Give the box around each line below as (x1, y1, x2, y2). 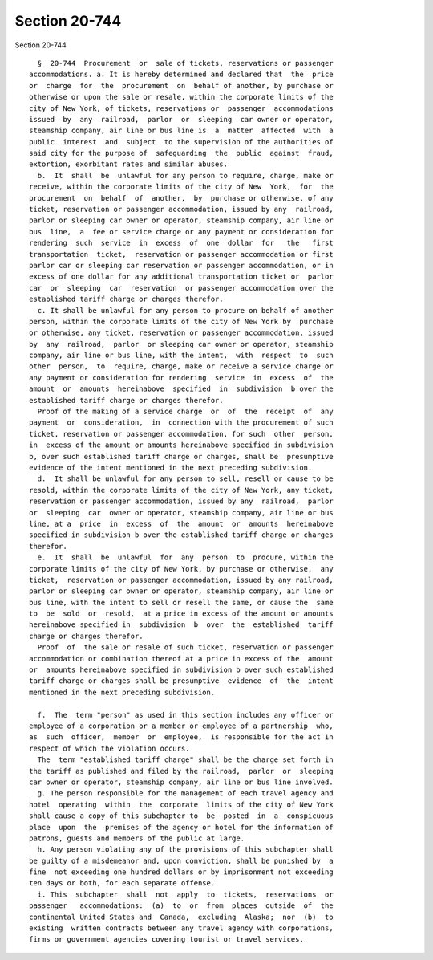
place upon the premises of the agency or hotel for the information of (29, 823, 334, 832)
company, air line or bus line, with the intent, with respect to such (29, 351, 334, 360)
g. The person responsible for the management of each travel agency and (37, 789, 334, 798)
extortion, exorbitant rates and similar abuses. (29, 160, 229, 169)
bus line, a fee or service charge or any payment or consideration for (29, 227, 334, 236)
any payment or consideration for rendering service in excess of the (29, 373, 334, 382)
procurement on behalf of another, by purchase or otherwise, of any (29, 193, 334, 202)
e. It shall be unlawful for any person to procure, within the (37, 553, 334, 562)
